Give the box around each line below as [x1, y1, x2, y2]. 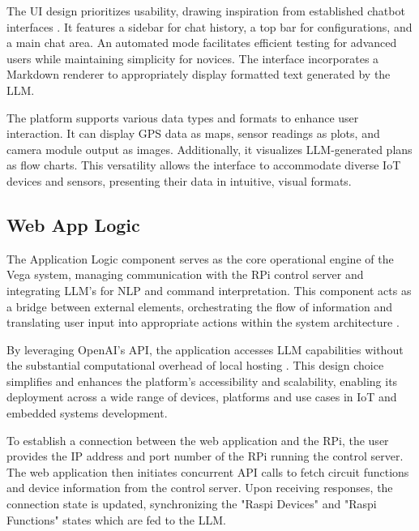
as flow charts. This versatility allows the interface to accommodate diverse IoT [6, 156, 401, 173]
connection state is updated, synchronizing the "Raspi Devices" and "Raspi [6, 495, 377, 512]
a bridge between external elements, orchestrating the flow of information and [6, 298, 392, 315]
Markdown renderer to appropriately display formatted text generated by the [6, 66, 391, 83]
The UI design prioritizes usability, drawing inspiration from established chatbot [6, 2, 405, 19]
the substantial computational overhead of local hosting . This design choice [6, 357, 384, 374]
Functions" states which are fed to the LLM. [6, 511, 226, 528]
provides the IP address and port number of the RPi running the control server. [6, 447, 404, 465]
